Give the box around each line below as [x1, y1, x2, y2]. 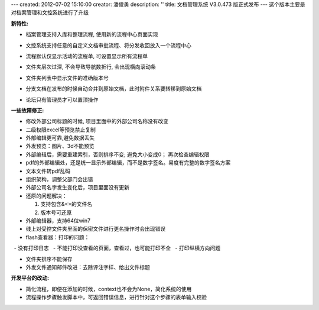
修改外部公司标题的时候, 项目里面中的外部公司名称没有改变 [25, 118, 168, 125]
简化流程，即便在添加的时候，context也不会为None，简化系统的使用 [25, 285, 192, 292]
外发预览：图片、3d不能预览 [25, 143, 95, 150]
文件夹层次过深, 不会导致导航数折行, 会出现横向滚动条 [25, 63, 156, 70]
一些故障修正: [11, 106, 44, 114]
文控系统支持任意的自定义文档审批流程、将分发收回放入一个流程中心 [25, 41, 191, 49]
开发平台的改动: [11, 275, 50, 282]
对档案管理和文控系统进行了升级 [11, 9, 89, 16]
